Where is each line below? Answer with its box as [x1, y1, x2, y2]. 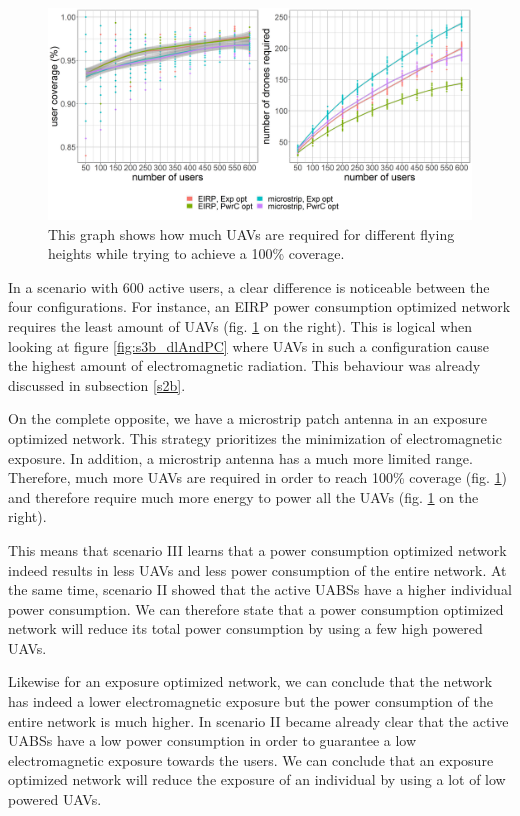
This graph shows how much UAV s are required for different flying [48, 223, 455, 244]
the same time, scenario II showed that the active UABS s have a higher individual [8, 579, 512, 600]
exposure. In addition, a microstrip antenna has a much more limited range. [8, 447, 473, 468]
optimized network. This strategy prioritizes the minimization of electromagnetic [8, 427, 502, 448]
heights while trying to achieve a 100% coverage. [48, 243, 345, 264]
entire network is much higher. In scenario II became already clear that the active [8, 710, 509, 731]
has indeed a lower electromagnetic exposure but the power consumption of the [8, 691, 493, 712]
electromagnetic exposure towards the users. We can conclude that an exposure [8, 749, 494, 770]
